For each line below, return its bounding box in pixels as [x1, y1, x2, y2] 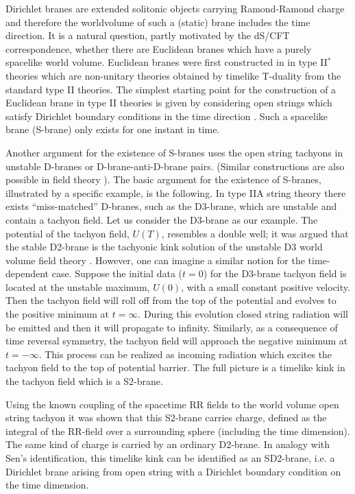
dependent [5, 266, 49, 281]
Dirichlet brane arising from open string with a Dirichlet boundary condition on [5, 464, 341, 478]
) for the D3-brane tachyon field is [203, 266, 347, 281]
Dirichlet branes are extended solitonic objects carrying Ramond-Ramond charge [5, 1, 345, 15]
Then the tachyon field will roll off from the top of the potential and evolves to [5, 293, 336, 307]
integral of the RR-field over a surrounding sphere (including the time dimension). [5, 423, 350, 438]
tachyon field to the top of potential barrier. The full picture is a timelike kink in [5, 360, 345, 375]
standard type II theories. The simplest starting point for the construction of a [5, 82, 336, 96]
